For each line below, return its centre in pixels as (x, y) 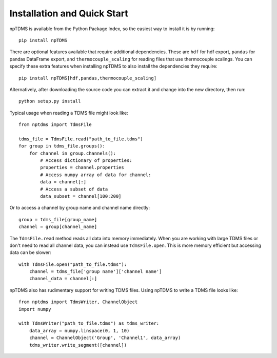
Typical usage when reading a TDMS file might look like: (69, 113)
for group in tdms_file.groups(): (62, 146)
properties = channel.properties (82, 167)
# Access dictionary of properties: (86, 161)
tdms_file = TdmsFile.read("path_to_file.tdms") (81, 139)
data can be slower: (30, 252)
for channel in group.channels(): (73, 153)
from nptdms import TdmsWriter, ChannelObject (78, 302)
